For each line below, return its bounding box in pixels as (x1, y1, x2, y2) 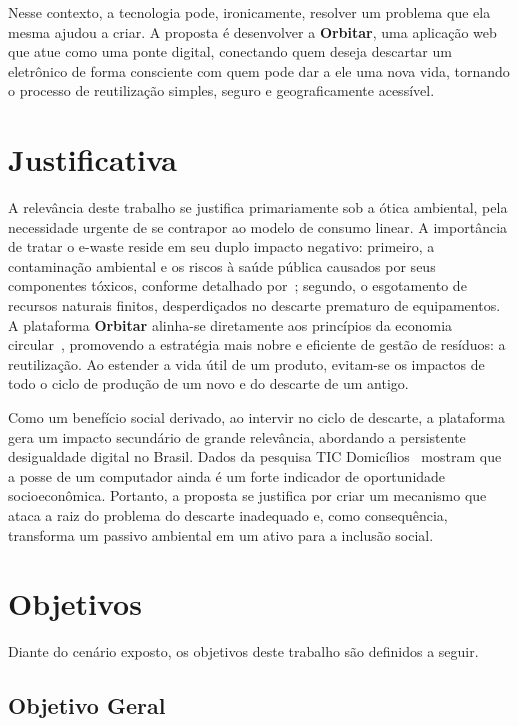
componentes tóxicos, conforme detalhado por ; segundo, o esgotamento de (8, 275, 467, 296)
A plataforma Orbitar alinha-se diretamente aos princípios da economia (8, 314, 453, 335)
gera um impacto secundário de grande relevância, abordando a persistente (8, 426, 466, 447)
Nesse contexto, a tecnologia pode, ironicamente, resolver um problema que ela (8, 2, 491, 22)
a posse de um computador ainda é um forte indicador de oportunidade (8, 465, 446, 486)
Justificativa (8, 139, 177, 180)
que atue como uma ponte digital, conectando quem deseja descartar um (8, 41, 452, 62)
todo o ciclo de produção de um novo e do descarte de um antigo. (8, 373, 409, 394)
